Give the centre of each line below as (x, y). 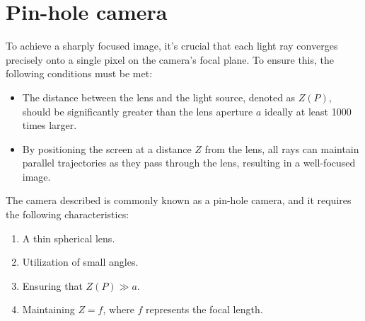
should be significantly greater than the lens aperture (138, 111)
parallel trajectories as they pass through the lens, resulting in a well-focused (189, 163)
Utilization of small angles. (80, 262)
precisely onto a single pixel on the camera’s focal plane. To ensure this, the (170, 59)
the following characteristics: (68, 214)
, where (118, 309)
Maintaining (48, 309)
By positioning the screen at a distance (107, 148)
